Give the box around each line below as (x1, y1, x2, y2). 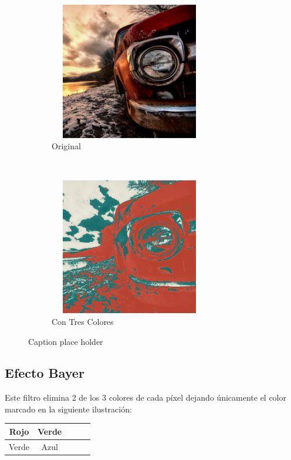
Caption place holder (28, 335, 103, 347)
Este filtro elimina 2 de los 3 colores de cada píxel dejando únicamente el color (5, 391, 287, 404)
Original (52, 140, 81, 152)
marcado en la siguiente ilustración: (5, 402, 132, 415)
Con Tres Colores (52, 315, 114, 327)
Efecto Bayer (5, 364, 84, 382)
